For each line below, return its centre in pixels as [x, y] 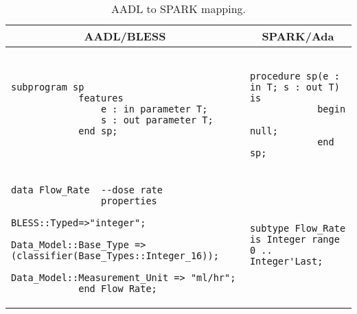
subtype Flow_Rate [298, 228]
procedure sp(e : [295, 76]
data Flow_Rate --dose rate [87, 190]
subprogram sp [48, 87]
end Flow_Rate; [118, 289]
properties [129, 201]
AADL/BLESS [125, 36]
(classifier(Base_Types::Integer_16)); [115, 256]
